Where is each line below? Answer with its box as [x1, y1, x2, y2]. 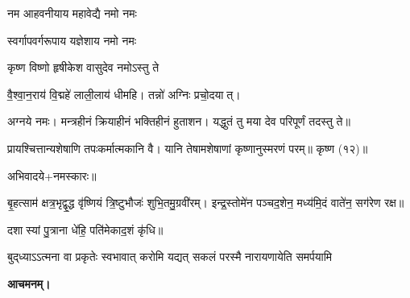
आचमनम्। [7, 275, 51, 292]
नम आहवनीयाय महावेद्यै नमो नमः [7, 5, 137, 21]
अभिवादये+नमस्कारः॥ [7, 167, 97, 184]
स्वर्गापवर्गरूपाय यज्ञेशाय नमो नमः [7, 31, 136, 48]
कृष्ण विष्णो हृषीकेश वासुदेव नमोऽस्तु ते [7, 59, 159, 76]
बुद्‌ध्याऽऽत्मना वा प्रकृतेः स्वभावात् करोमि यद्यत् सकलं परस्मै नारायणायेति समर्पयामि [7, 248, 333, 265]
